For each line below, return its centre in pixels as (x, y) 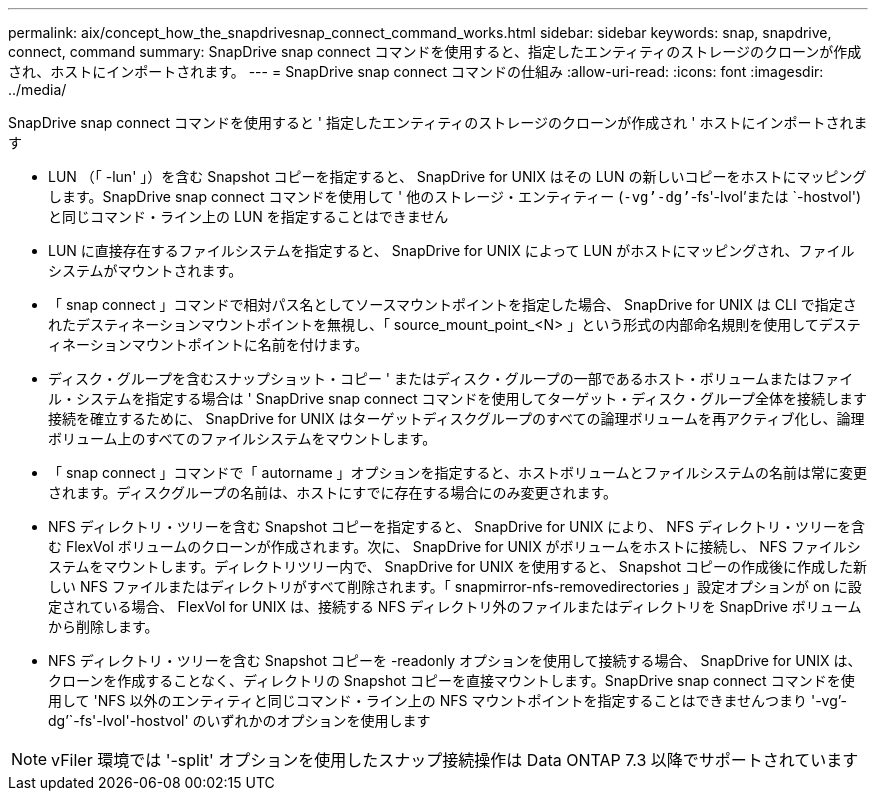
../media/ (37, 89)
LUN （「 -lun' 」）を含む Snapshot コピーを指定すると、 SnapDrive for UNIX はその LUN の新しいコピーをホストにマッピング (457, 176)
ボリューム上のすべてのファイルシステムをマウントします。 (242, 438)
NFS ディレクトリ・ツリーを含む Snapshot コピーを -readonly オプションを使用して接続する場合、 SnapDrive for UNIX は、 (455, 660)
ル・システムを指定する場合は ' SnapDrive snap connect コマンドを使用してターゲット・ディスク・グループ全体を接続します (458, 398)
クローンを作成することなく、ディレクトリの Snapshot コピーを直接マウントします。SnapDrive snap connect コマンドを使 (451, 680)
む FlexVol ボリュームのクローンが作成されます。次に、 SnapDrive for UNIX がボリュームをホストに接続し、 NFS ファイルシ (454, 546)
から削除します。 (103, 626)
